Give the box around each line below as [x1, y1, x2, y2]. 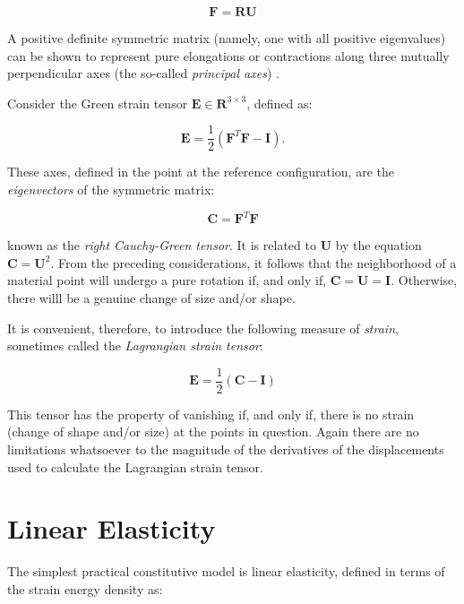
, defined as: [246, 93, 313, 112]
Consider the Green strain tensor [7, 93, 188, 112]
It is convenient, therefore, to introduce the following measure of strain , [7, 318, 399, 337]
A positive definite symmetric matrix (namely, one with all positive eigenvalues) [7, 29, 446, 47]
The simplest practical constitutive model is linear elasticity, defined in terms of [7, 562, 445, 581]
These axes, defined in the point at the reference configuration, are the [7, 162, 394, 181]
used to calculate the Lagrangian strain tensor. [7, 457, 263, 476]
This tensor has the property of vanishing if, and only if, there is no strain [7, 404, 415, 423]
